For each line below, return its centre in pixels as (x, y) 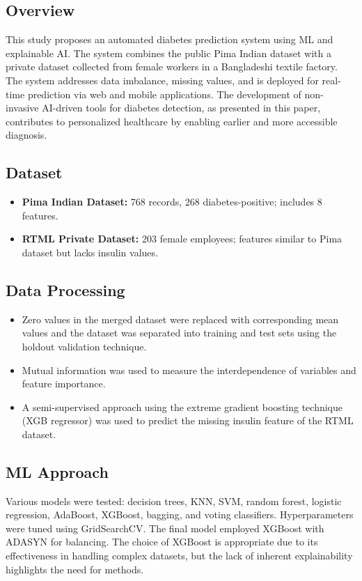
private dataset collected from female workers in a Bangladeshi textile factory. (172, 67)
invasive (22, 108)
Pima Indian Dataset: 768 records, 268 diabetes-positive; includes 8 (172, 202)
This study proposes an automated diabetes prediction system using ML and (170, 39)
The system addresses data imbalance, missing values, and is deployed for (162, 80)
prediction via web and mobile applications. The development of (164, 94)
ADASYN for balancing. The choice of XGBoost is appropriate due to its (162, 542)
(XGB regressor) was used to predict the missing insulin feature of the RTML (188, 420)
